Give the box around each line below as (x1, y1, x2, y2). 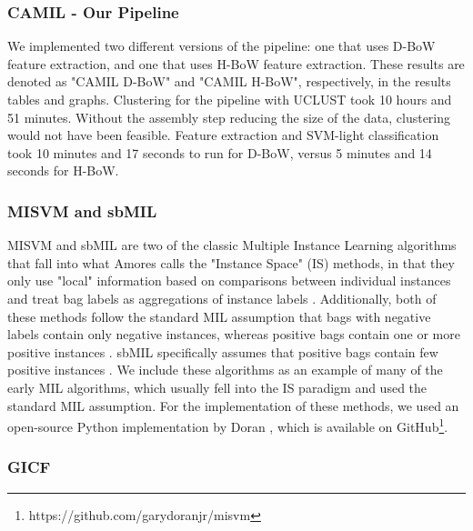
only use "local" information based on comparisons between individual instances (7, 271, 451, 290)
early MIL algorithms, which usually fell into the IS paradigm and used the (7, 377, 428, 396)
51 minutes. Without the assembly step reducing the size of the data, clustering (7, 107, 451, 126)
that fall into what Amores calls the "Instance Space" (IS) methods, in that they (7, 253, 455, 272)
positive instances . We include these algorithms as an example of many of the (7, 360, 443, 379)
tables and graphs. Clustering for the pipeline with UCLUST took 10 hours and (7, 90, 452, 108)
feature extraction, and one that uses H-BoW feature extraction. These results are (7, 54, 465, 73)
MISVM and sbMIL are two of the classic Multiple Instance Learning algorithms (7, 235, 457, 255)
